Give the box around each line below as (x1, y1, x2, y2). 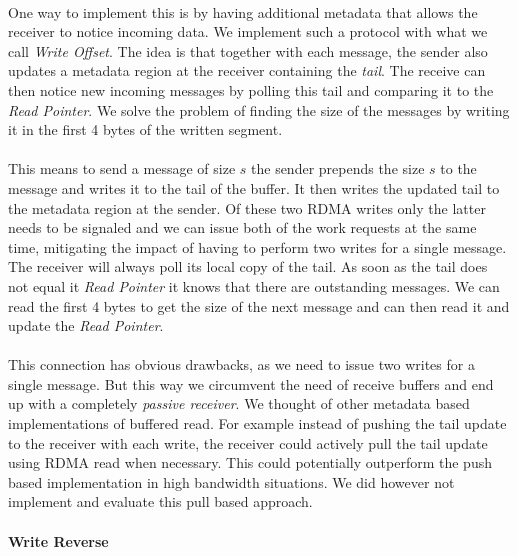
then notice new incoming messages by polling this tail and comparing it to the (8, 79, 494, 100)
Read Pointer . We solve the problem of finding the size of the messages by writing (8, 99, 510, 120)
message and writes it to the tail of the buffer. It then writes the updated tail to (8, 177, 500, 198)
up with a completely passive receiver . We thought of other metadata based (8, 393, 470, 414)
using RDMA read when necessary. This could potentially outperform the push (8, 452, 492, 473)
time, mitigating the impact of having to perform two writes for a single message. (8, 236, 507, 257)
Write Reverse (8, 530, 109, 551)
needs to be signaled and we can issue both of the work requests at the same (8, 217, 477, 238)
